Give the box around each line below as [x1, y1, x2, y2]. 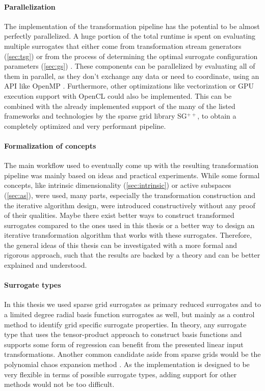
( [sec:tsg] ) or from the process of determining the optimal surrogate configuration [4, 50, 258, 61]
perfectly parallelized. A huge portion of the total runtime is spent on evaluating [4, 31, 256, 41]
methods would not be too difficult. [4, 379, 115, 389]
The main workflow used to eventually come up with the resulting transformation [4, 160, 258, 171]
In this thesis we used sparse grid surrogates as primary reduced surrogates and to [4, 299, 261, 310]
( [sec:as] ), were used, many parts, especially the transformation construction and [4, 189, 256, 200]
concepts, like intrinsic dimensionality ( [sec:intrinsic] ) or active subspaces [4, 180, 231, 190]
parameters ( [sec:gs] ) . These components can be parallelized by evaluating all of [4, 61, 255, 71]
